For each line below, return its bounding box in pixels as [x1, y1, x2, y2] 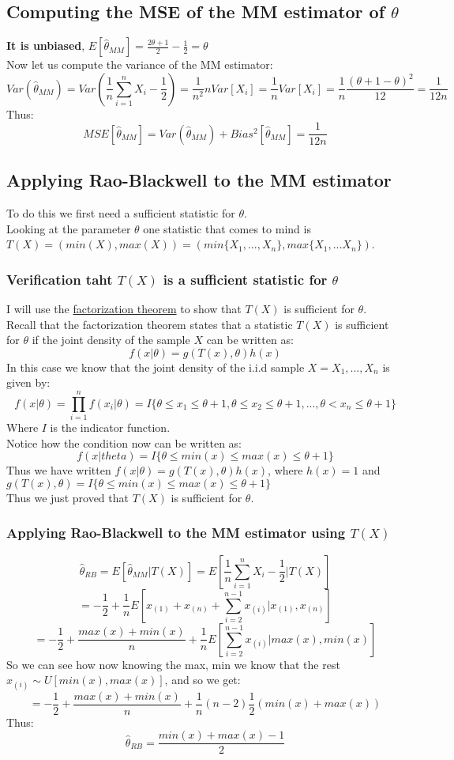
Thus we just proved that [6, 489, 129, 505]
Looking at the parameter [6, 220, 131, 236]
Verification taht [6, 269, 113, 289]
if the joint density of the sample [32, 331, 190, 348]
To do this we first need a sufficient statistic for [6, 205, 235, 221]
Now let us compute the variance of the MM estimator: [6, 56, 273, 73]
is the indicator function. [50, 419, 171, 436]
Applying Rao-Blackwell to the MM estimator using [6, 523, 346, 543]
